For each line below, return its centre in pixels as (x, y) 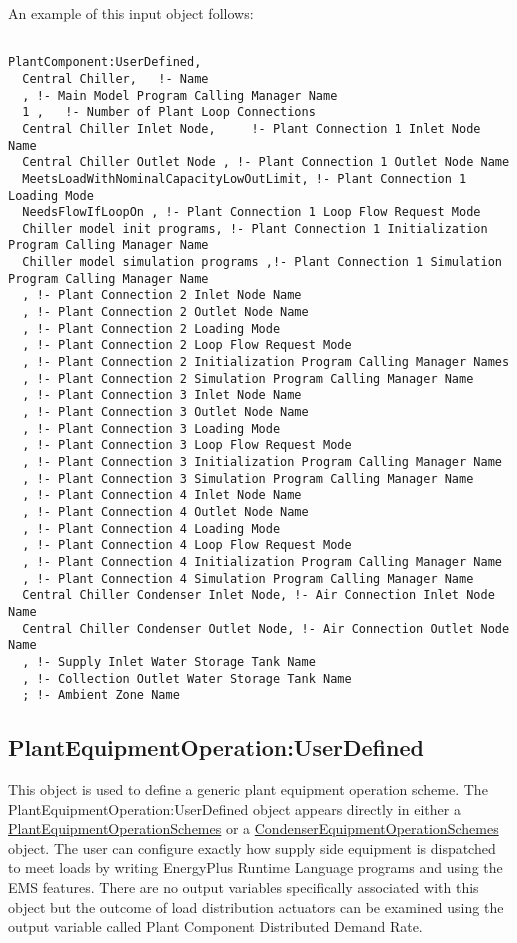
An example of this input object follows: (131, 13)
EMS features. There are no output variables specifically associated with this (243, 887)
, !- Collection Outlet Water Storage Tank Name (187, 678)
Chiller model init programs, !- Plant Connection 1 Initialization (255, 228)
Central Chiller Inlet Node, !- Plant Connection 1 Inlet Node (251, 128)
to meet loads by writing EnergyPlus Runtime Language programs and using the (255, 867)
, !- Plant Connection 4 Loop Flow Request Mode (187, 545)
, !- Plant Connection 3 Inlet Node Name (162, 395)
